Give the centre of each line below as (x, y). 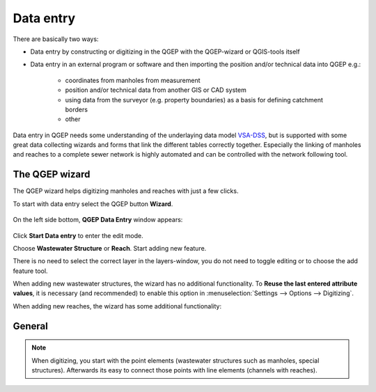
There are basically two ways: (56, 39)
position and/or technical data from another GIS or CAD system (156, 90)
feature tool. (30, 271)
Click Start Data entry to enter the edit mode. (78, 235)
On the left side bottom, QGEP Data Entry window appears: (98, 220)
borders (77, 109)
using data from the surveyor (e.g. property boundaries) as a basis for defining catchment (194, 100)
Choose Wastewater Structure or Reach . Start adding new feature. (110, 248)
